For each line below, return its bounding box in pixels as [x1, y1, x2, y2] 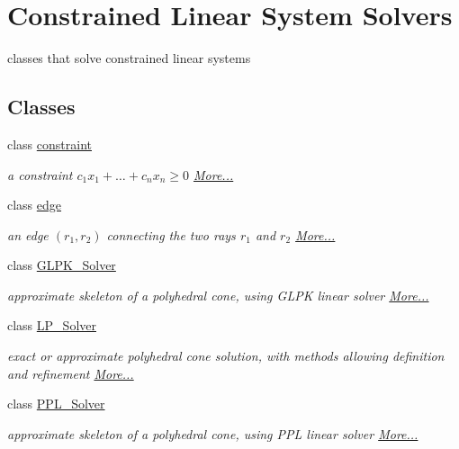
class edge [7, 195, 62, 214]
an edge [7, 225, 49, 244]
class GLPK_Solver [7, 256, 116, 274]
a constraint [7, 165, 73, 184]
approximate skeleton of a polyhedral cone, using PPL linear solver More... [7, 424, 418, 443]
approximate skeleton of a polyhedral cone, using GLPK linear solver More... [7, 285, 429, 304]
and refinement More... [7, 364, 134, 382]
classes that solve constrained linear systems [7, 49, 251, 67]
